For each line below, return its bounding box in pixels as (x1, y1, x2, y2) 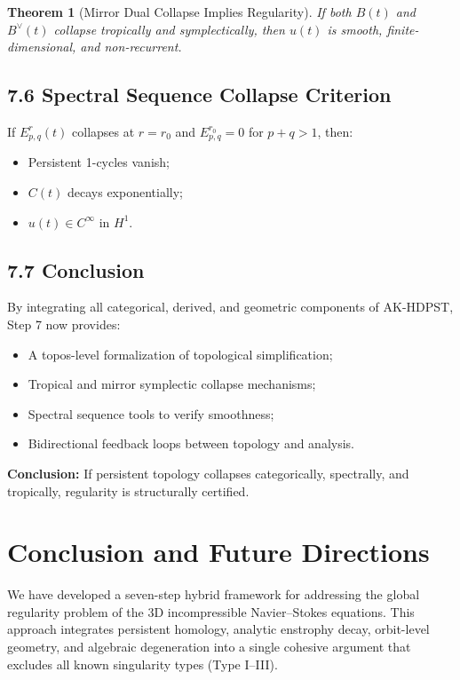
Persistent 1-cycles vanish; (28, 153, 170, 171)
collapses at (72, 122, 135, 140)
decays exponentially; (67, 183, 183, 202)
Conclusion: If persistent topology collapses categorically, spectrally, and (7, 463, 409, 482)
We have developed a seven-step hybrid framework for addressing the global (7, 585, 420, 604)
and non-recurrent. (80, 37, 182, 56)
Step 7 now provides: (7, 315, 121, 334)
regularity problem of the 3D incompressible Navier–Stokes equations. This (7, 602, 415, 621)
